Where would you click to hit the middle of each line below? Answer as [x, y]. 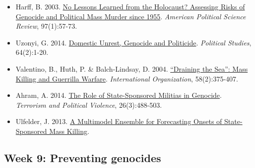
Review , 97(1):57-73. [46, 26]
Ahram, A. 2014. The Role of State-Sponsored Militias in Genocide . [119, 95]
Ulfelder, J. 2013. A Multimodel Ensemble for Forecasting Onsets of [119, 121]
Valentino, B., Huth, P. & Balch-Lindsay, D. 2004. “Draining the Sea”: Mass [132, 68]
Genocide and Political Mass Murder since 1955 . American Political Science [131, 16]
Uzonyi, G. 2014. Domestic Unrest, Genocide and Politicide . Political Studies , [133, 42]
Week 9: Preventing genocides [83, 157]
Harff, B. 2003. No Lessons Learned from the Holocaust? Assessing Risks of [130, 6]
